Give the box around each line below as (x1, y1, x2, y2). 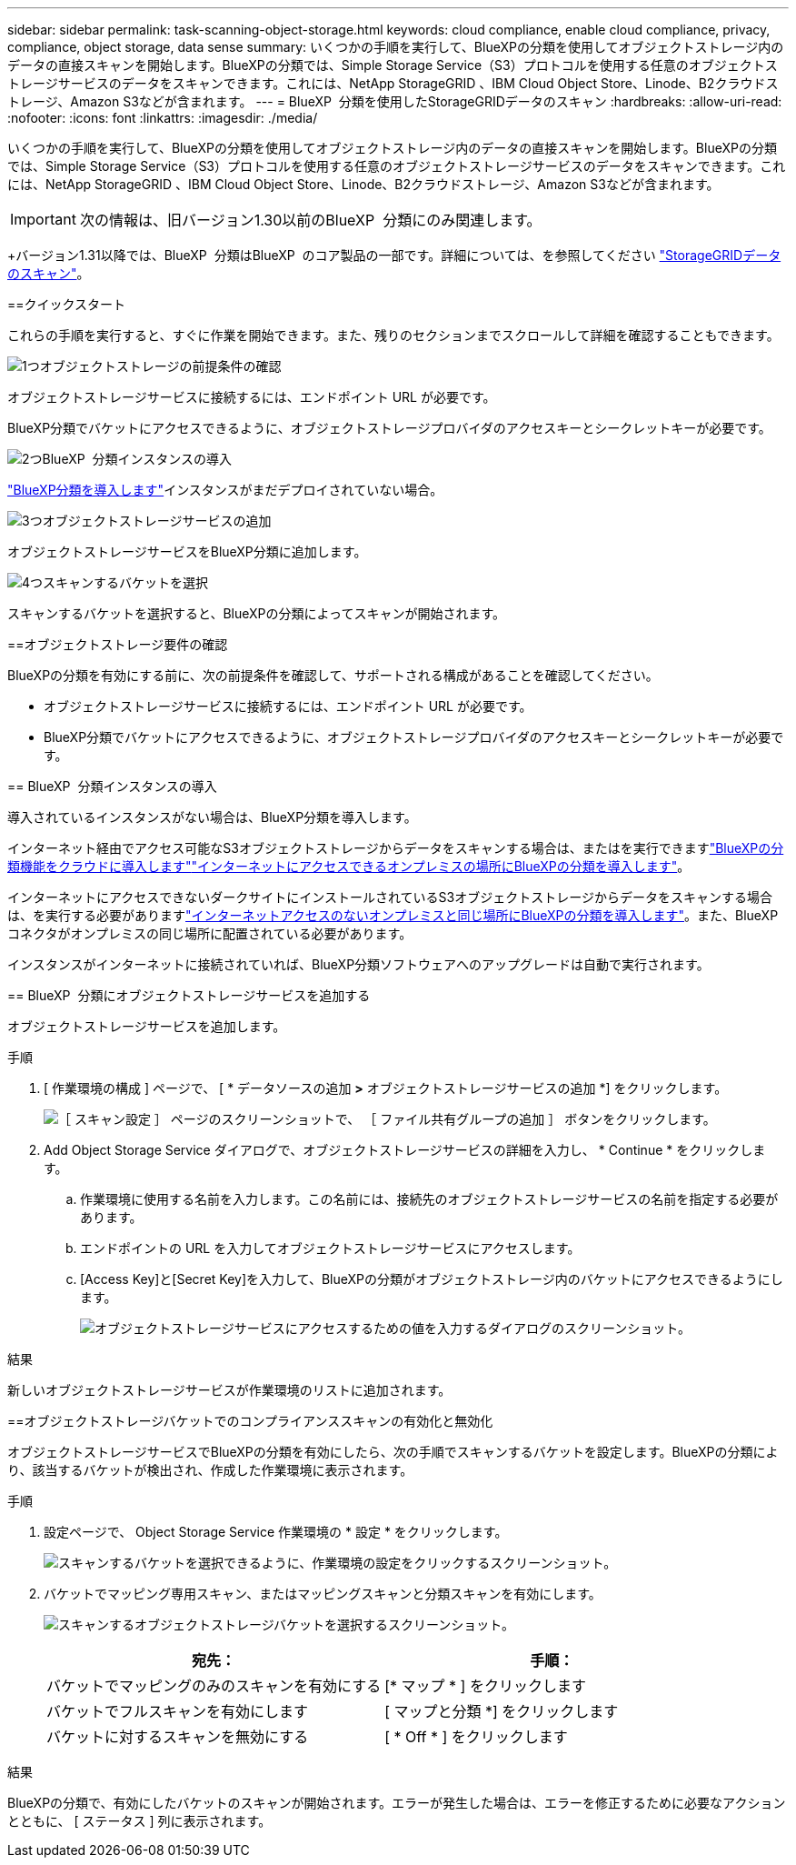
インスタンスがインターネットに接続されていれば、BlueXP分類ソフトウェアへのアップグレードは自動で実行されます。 (7, 957, 710, 972)
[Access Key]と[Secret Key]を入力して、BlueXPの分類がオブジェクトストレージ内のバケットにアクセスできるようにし (80, 1271, 783, 1287)
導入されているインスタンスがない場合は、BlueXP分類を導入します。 (7, 809, 417, 825)
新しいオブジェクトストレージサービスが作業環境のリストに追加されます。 (7, 1382, 452, 1398)
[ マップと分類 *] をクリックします (384, 1702, 619, 1720)
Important (10, 210, 76, 228)
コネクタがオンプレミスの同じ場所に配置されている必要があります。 (7, 926, 413, 941)
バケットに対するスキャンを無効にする (46, 1728, 309, 1746)
